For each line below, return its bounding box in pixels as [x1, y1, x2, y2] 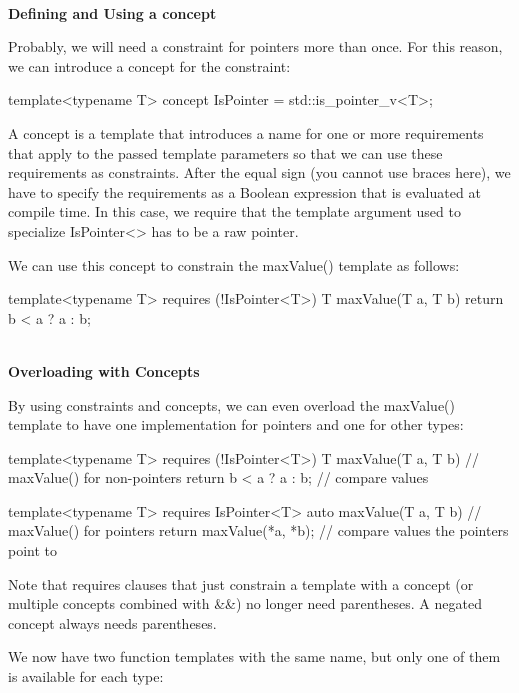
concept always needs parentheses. [8, 612, 217, 633]
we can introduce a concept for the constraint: [8, 55, 291, 76]
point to [8, 540, 58, 561]
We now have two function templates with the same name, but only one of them [8, 646, 501, 667]
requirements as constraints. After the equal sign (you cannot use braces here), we [8, 162, 511, 183]
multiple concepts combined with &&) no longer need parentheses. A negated [8, 593, 482, 614]
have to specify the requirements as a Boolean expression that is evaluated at [8, 181, 481, 202]
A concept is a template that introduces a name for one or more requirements [8, 122, 484, 143]
